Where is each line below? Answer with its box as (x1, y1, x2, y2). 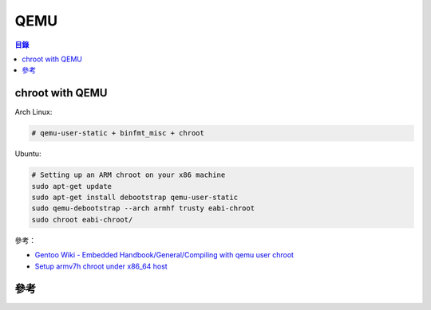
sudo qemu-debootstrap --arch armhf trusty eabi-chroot (31, 204, 255, 213)
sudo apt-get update (31, 182, 112, 190)
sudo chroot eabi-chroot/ (31, 215, 133, 224)
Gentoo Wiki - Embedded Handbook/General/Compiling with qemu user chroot (34, 250, 295, 260)
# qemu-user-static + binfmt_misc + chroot (31, 128, 205, 138)
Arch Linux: (14, 108, 53, 117)
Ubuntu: (14, 149, 42, 159)
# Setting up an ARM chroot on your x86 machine (31, 171, 226, 179)
